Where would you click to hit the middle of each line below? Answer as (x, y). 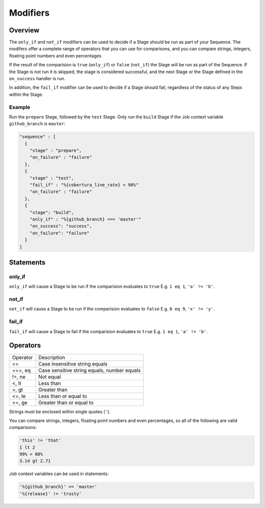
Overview (24, 30)
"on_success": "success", (61, 226)
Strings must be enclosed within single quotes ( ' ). (60, 411)
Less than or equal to (63, 396)
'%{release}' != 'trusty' (51, 494)
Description (52, 357)
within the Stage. (26, 94)
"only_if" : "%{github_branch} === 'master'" (85, 219)
